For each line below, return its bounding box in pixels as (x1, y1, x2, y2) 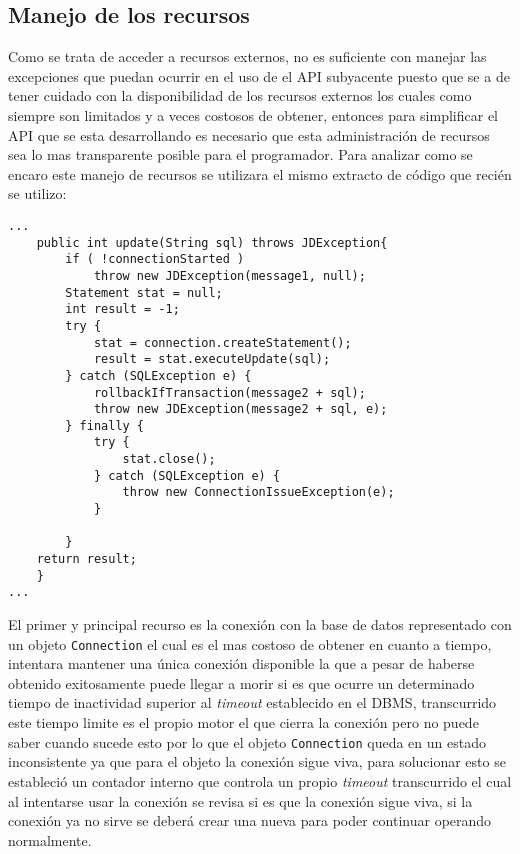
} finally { (65, 418, 145, 433)
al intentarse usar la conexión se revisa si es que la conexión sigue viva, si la (8, 790, 473, 811)
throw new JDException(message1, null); (93, 268, 366, 283)
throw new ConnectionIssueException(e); (122, 485, 395, 500)
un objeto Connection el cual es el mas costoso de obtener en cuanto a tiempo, (8, 633, 492, 654)
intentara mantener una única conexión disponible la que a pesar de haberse (8, 653, 475, 674)
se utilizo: (8, 183, 67, 204)
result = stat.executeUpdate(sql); (93, 352, 331, 367)
